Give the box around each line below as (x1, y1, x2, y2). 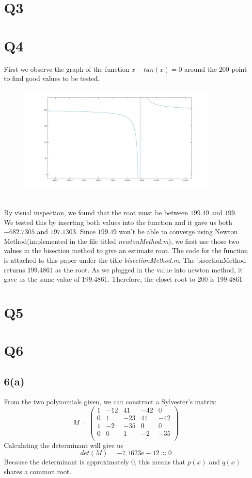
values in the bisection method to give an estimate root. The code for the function (4, 245, 248, 255)
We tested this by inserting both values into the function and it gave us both (4, 217, 233, 227)
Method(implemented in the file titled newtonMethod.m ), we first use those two (4, 236, 239, 246)
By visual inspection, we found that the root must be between (4, 207, 189, 217)
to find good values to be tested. (4, 73, 100, 83)
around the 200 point (184, 64, 247, 74)
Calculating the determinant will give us (4, 440, 124, 450)
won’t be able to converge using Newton (119, 226, 238, 237)
